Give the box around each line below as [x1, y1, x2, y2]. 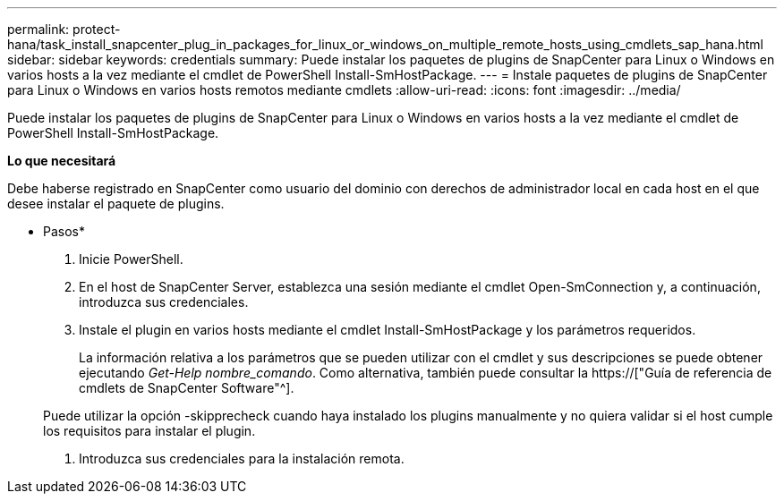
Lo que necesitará [7, 153, 116, 168]
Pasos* [43, 224, 85, 239]
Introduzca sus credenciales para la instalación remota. [79, 451, 405, 466]
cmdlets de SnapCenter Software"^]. [79, 380, 294, 395]
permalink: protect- [7, 21, 121, 37]
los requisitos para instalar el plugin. [43, 423, 256, 438]
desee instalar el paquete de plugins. [7, 196, 225, 211]
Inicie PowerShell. [79, 251, 183, 267]
